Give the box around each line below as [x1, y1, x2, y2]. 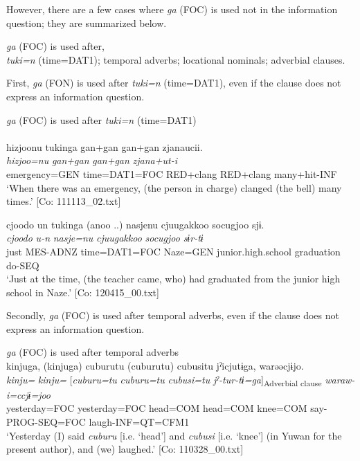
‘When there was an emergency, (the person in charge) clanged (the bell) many [6, 180, 342, 195]
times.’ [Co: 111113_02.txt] [6, 194, 121, 208]
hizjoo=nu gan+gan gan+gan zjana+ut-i [6, 153, 177, 168]
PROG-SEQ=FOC [6, 414, 86, 428]
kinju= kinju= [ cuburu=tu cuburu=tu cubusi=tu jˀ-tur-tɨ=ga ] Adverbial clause [6, 372, 322, 388]
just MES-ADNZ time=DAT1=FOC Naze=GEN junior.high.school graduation [6, 244, 341, 258]
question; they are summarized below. [6, 15, 167, 30]
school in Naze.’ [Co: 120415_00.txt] [6, 284, 159, 299]
